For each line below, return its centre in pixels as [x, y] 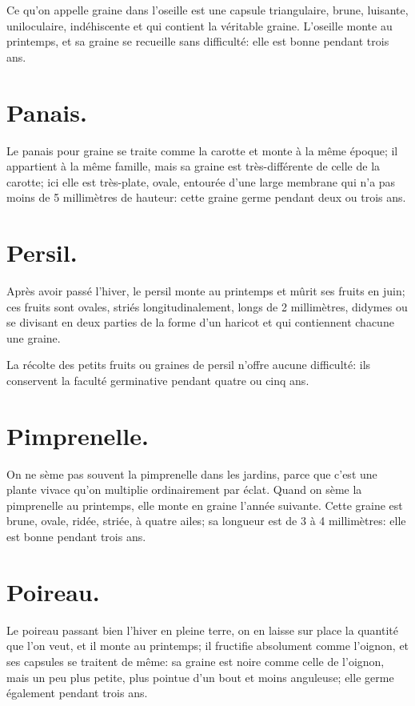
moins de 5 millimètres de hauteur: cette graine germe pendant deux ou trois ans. [206, 197]
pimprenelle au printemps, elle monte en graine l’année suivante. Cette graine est [205, 505]
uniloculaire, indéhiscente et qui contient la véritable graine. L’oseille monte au [200, 25]
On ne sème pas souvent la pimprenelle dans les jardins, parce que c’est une [192, 473]
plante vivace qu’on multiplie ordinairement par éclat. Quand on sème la [184, 489]
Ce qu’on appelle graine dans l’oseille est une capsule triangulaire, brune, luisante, [207, 10]
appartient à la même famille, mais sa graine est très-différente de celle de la [194, 166]
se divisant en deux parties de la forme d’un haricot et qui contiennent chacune [200, 322]
